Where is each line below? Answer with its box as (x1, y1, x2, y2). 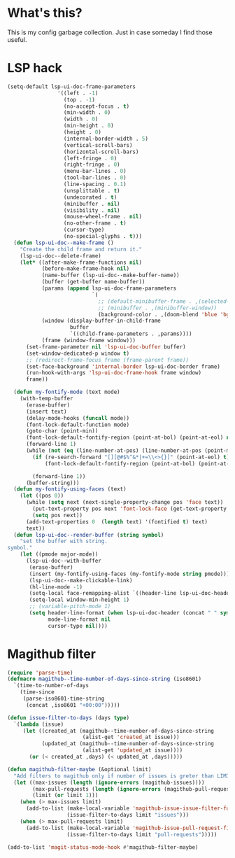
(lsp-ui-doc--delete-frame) (20, 252, 101, 260)
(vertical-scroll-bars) (63, 141, 133, 148)
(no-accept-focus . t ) (63, 103, 130, 110)
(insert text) (25, 408, 68, 415)
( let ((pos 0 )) (20, 492, 64, 500)
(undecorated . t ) (63, 194, 117, 201)
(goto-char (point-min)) (25, 428, 99, 435)
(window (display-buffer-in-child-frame (41, 317, 161, 325)
